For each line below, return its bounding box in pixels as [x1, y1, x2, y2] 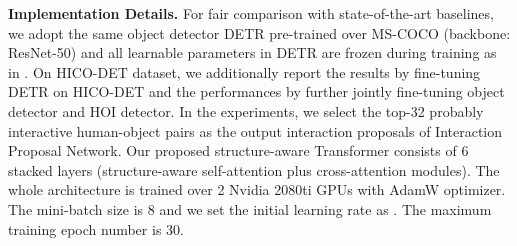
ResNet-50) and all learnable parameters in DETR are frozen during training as [8, 42, 497, 63]
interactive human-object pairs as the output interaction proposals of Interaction [8, 120, 503, 141]
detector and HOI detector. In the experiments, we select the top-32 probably [8, 100, 484, 121]
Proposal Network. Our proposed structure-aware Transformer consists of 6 [8, 140, 469, 161]
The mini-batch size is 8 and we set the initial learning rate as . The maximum [8, 198, 492, 219]
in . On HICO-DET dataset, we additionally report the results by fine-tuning [8, 61, 481, 82]
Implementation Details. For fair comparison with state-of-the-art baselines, [8, 3, 494, 23]
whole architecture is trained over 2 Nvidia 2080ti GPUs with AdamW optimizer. [8, 179, 506, 200]
